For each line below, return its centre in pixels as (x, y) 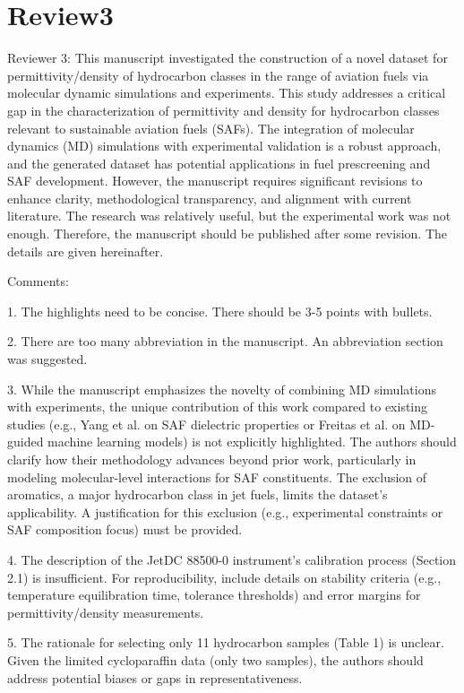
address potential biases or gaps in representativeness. (155, 677)
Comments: (38, 281)
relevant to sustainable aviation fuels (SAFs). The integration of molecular (211, 128)
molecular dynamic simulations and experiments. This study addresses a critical (227, 93)
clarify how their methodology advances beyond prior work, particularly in (212, 459)
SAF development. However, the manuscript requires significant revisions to (215, 181)
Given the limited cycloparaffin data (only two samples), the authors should (215, 659)
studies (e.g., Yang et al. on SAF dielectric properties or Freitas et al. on (206, 424)
